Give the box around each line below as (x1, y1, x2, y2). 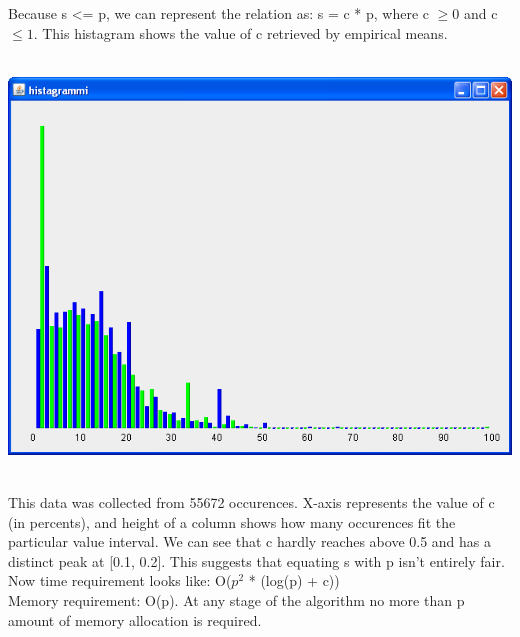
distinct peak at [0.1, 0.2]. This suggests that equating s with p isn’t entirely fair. (8, 550, 505, 571)
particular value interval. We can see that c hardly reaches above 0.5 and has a (8, 531, 492, 552)
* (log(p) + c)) (248, 570, 340, 591)
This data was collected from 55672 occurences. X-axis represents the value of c (8, 491, 495, 512)
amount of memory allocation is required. (8, 609, 262, 630)
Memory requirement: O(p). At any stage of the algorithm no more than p (8, 589, 465, 610)
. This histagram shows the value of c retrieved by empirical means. (33, 22, 448, 43)
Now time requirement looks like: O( (8, 570, 232, 591)
